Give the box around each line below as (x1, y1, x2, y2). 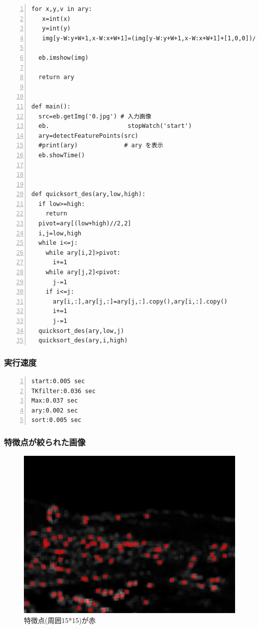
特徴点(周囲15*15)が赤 (24, 615, 96, 625)
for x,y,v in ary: (31, 5, 92, 12)
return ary (38, 74, 74, 81)
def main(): (31, 103, 71, 110)
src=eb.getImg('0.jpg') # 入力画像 (38, 112, 151, 120)
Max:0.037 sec (31, 397, 78, 405)
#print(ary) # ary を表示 (38, 142, 163, 149)
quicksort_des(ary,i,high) (38, 337, 128, 344)
